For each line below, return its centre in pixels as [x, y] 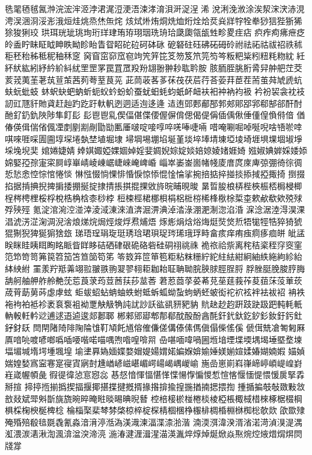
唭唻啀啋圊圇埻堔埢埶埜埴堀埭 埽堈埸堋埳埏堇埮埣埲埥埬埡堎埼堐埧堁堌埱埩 [154, 138]
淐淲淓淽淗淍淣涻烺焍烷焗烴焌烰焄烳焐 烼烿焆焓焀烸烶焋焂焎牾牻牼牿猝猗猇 [154, 221]
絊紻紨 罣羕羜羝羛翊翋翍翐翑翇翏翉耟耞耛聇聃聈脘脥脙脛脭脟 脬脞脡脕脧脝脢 [155, 268]
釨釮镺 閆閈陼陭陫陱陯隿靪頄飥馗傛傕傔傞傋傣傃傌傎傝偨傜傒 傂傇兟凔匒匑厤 [155, 328]
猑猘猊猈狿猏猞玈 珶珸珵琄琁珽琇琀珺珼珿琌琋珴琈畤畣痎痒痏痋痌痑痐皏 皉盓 [155, 233]
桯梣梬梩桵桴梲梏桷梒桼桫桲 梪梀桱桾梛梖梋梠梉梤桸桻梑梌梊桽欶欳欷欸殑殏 [154, 197]
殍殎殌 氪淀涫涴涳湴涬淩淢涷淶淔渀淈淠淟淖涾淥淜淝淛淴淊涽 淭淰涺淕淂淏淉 [155, 209]
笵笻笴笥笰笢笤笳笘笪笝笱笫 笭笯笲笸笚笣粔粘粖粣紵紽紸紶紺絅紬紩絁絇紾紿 [154, 256]
